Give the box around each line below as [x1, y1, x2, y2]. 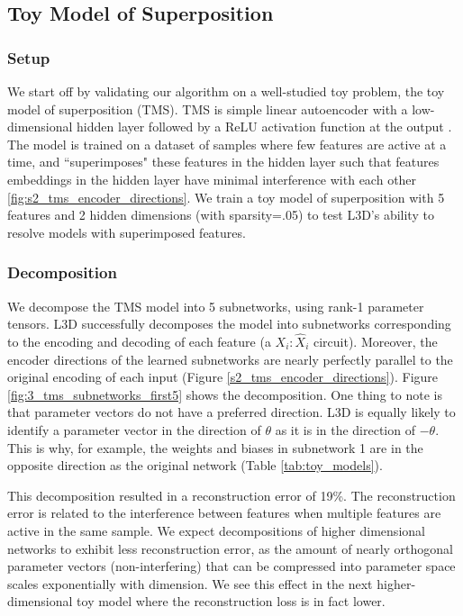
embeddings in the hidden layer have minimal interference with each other [7, 169, 417, 188]
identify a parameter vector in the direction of [7, 420, 261, 439]
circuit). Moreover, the [313, 331, 438, 350]
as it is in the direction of [275, 420, 415, 439]
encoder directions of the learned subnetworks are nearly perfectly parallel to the [7, 349, 453, 368]
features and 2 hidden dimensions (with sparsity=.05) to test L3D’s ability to [7, 205, 434, 224]
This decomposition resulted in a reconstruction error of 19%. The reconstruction [7, 485, 456, 504]
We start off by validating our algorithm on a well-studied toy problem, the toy [7, 82, 445, 100]
